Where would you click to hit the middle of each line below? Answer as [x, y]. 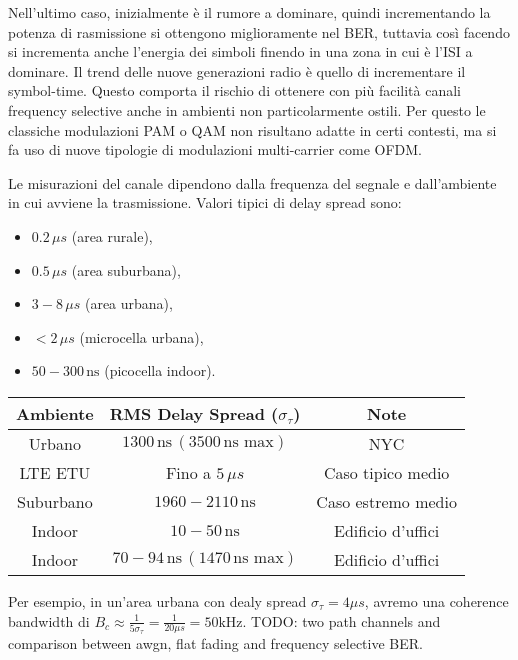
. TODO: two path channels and [341, 620]
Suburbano [55, 501]
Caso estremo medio [386, 501]
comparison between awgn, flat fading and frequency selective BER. [215, 643]
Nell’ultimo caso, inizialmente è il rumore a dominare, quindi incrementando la [249, 12]
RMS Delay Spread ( [194, 413]
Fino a [188, 472]
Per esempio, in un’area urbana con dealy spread [157, 600]
